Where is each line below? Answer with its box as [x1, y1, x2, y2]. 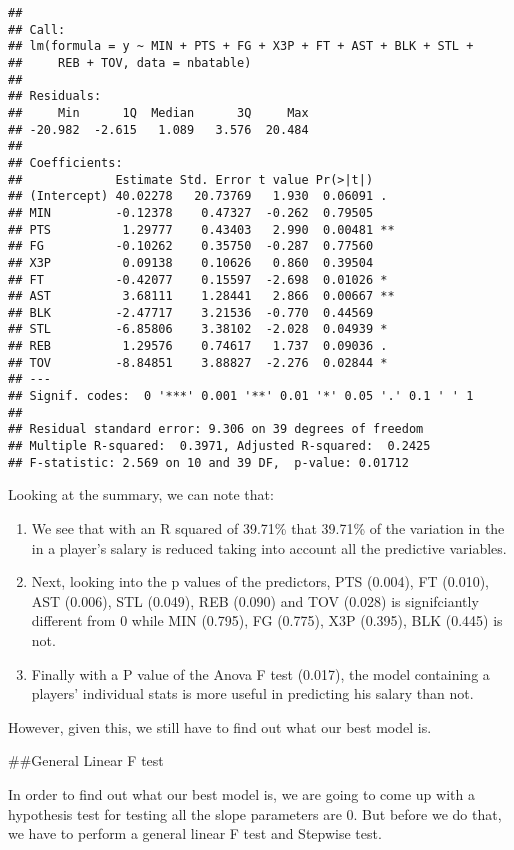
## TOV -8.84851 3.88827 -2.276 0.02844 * [8, 355, 388, 370]
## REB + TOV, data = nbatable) [8, 55, 252, 70]
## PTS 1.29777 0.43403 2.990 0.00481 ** [8, 222, 395, 237]
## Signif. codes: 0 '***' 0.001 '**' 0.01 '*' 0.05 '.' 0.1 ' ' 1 [8, 389, 474, 404]
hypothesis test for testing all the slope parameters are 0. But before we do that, [8, 803, 502, 824]
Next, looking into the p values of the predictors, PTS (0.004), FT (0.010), [31, 571, 489, 592]
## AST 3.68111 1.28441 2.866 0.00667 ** [8, 289, 395, 304]
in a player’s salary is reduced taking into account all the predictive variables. [31, 537, 507, 558]
